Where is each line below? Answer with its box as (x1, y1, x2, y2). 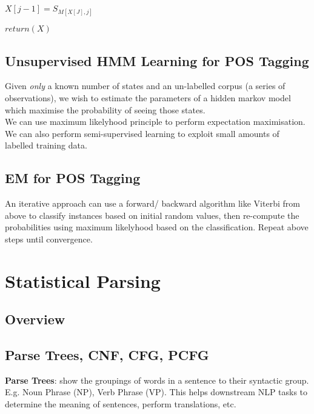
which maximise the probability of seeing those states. (5, 103, 205, 116)
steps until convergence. (5, 232, 93, 245)
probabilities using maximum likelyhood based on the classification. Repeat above (5, 221, 309, 233)
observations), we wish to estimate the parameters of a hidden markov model (5, 91, 291, 104)
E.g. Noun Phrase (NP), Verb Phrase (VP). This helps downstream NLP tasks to (5, 386, 308, 398)
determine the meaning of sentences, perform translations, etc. (5, 398, 236, 410)
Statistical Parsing (5, 268, 161, 293)
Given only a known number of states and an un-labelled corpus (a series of (5, 79, 286, 92)
